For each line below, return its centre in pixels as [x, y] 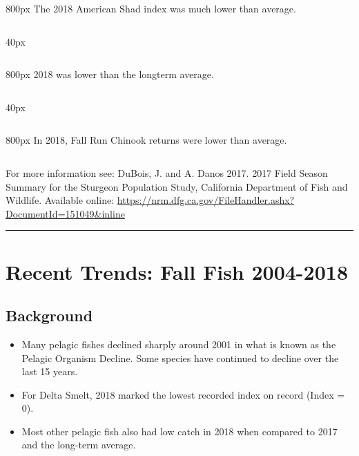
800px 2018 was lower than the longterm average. [110, 74]
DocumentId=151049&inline [65, 213]
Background [49, 315]
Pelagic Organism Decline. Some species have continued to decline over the [180, 358]
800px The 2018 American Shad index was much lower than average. [151, 8]
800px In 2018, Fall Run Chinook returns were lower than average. [146, 140]
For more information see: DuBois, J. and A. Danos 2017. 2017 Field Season [167, 172]
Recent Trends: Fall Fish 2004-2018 [177, 271]
